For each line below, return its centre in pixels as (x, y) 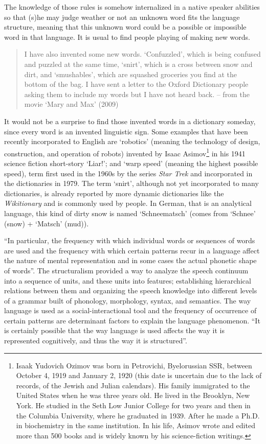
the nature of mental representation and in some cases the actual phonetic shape (130, 260)
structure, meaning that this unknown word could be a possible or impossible (125, 27)
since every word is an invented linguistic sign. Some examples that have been (126, 131)
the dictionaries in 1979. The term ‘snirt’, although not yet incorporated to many (131, 183)
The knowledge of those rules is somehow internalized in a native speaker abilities (132, 7)
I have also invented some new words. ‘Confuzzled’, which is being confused (142, 54)
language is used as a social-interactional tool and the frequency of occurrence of (130, 310)
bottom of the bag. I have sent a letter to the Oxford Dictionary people (136, 84)
